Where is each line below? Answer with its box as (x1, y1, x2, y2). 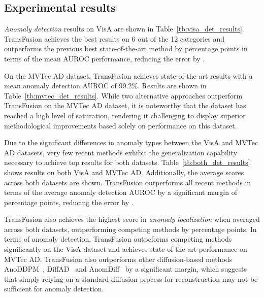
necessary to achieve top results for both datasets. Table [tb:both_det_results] (4, 157, 250, 168)
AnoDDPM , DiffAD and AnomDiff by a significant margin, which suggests (4, 263, 247, 274)
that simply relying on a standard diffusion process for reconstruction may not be (4, 273, 258, 284)
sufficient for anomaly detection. (4, 283, 104, 294)
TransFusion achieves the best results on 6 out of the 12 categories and (4, 33, 225, 44)
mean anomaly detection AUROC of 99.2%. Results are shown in (4, 80, 207, 91)
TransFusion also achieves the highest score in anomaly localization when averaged (4, 214, 260, 224)
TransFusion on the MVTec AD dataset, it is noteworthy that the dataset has (4, 100, 246, 111)
